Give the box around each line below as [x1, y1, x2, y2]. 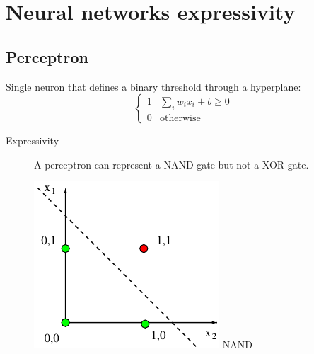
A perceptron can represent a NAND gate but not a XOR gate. [34, 156, 309, 171]
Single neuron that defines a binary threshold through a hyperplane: [6, 79, 301, 93]
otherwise [160, 113, 201, 123]
